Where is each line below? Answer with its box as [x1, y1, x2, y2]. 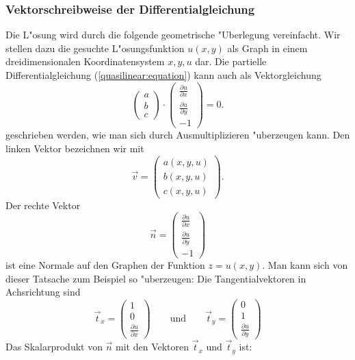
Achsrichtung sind [5, 285, 81, 299]
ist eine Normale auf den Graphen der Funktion [5, 258, 205, 272]
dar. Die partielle [195, 54, 267, 69]
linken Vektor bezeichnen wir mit [5, 141, 144, 155]
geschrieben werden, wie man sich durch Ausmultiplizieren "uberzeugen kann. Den [5, 128, 350, 142]
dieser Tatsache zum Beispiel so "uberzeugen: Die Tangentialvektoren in [5, 271, 306, 285]
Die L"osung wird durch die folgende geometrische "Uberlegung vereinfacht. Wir [5, 27, 341, 42]
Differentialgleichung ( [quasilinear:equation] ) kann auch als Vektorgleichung [5, 68, 321, 82]
